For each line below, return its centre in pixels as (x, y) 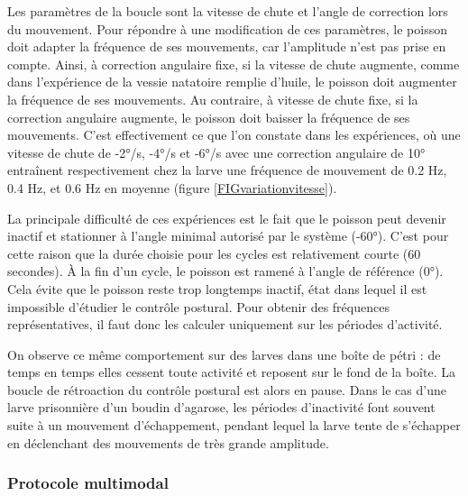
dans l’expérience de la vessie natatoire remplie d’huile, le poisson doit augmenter (232, 82)
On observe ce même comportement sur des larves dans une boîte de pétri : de (224, 354)
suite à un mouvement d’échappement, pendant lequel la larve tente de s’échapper (234, 425)
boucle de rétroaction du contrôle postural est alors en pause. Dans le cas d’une (227, 389)
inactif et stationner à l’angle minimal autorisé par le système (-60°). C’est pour (228, 236)
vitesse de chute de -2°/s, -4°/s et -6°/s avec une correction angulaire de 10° (216, 152)
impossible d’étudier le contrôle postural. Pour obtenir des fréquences (198, 306)
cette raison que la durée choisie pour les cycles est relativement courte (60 (214, 253)
